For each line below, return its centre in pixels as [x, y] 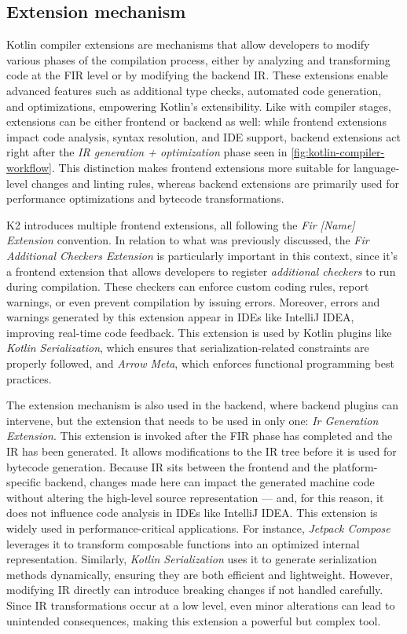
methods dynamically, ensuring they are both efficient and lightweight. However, [200, 574]
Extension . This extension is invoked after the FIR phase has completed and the [200, 436]
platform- [355, 466]
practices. [29, 378]
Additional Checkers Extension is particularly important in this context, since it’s [202, 255]
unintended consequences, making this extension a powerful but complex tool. [194, 620]
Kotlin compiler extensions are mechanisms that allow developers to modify [188, 44]
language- [377, 167]
